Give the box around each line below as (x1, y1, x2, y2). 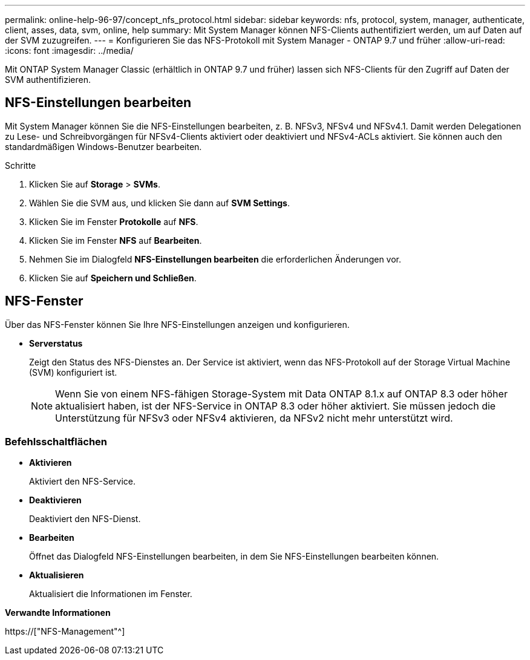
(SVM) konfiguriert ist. (29, 367, 117, 377)
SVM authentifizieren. (5, 74, 91, 85)
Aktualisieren (29, 570, 84, 581)
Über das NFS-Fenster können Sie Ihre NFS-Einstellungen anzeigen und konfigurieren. (5, 319, 350, 330)
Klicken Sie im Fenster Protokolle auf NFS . (29, 216, 198, 227)
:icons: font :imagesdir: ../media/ (5, 45, 134, 56)
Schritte (5, 160, 36, 171)
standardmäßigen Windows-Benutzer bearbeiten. (5, 141, 202, 152)
